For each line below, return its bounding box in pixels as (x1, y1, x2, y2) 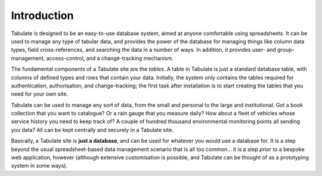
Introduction (11, 9, 74, 22)
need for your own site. (11, 90, 69, 98)
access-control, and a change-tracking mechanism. (46, 54, 174, 62)
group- (277, 46, 295, 54)
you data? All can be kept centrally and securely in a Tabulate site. (11, 126, 174, 133)
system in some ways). (11, 162, 68, 169)
